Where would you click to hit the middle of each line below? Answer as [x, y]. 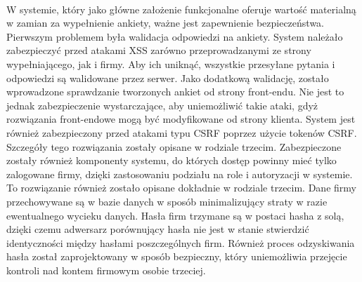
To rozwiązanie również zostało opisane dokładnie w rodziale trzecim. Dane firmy [181, 188]
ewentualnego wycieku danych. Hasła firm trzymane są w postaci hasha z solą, [175, 215]
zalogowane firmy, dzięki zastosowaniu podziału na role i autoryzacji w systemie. [180, 174]
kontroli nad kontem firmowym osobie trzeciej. [106, 270]
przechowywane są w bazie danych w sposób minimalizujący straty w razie [167, 201]
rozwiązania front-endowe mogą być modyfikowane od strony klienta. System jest [181, 119]
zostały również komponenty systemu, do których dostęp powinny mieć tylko [172, 160]
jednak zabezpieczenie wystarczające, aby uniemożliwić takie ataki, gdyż [162, 105]
